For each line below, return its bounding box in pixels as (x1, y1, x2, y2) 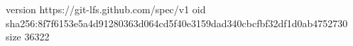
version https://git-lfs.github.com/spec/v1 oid (6, 2, 206, 16)
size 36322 (6, 29, 50, 44)
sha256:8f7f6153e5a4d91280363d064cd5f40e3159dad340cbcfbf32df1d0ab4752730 (6, 15, 348, 30)
